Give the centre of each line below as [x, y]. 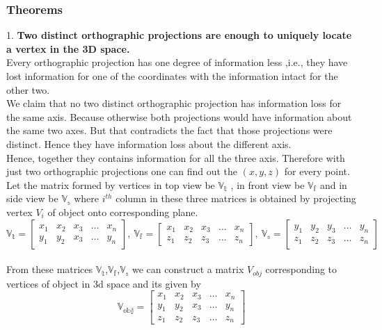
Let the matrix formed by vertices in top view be [111, 184]
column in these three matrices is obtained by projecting [236, 198]
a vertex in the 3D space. [68, 48]
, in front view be [268, 184]
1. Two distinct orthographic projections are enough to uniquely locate [179, 35]
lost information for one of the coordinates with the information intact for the [172, 76]
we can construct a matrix [188, 269]
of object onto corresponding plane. [123, 212]
